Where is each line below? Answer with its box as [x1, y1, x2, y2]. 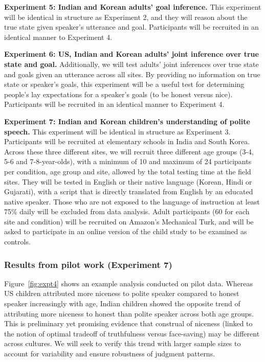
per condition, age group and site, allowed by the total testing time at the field [4, 166, 251, 176]
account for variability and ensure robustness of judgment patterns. [4, 348, 215, 359]
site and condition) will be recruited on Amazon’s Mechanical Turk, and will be [4, 216, 254, 227]
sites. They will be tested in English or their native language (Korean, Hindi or [4, 176, 252, 187]
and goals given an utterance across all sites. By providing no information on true [4, 69, 260, 79]
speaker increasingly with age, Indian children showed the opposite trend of [4, 298, 240, 309]
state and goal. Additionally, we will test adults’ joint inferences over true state [4, 58, 259, 69]
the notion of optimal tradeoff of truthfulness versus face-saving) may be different [4, 328, 260, 338]
